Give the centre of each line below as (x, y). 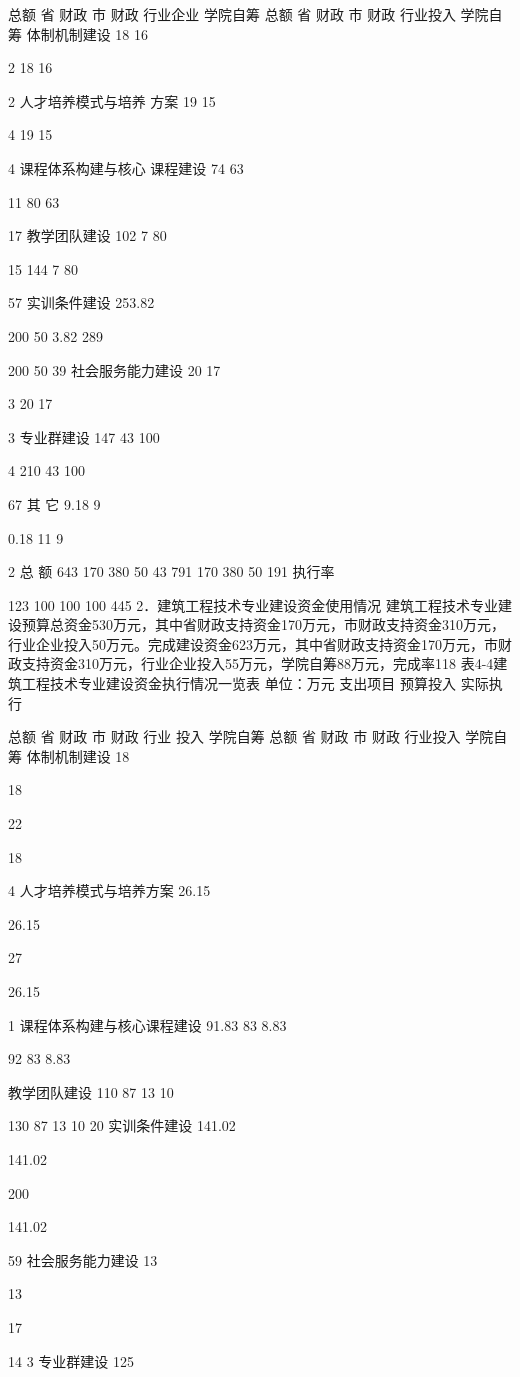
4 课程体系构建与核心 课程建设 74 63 (126, 167)
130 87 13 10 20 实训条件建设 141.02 (122, 1125)
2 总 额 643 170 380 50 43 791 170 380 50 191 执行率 (171, 571)
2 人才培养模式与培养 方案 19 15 (112, 100)
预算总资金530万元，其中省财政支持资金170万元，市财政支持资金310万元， (263, 624)
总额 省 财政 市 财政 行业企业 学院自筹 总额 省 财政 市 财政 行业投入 (232, 14)
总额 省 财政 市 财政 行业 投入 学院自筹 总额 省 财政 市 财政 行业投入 (234, 736)
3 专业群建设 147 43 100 (84, 436)
